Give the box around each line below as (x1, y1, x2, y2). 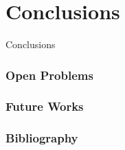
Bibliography (5, 129, 78, 147)
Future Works (5, 98, 84, 115)
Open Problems (5, 66, 93, 83)
